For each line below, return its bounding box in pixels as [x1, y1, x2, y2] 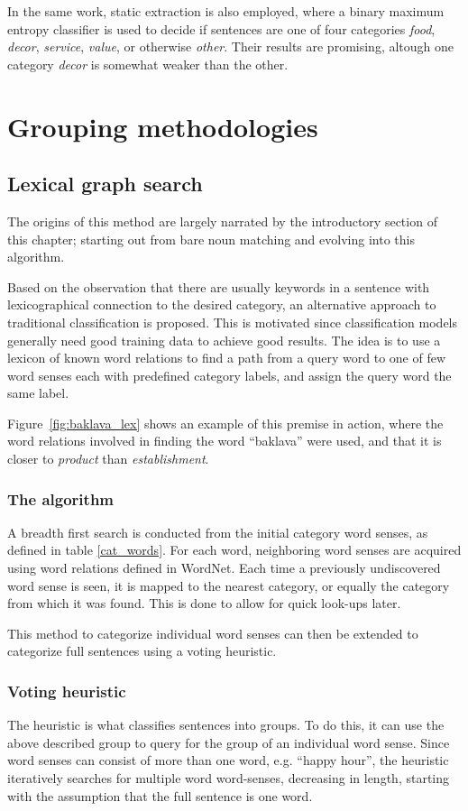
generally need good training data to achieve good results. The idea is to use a [7, 330, 441, 349]
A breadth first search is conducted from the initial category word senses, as [7, 522, 428, 541]
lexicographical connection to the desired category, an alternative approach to [7, 295, 436, 314]
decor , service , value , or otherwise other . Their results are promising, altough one [7, 37, 454, 56]
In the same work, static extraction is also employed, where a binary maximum [7, 2, 445, 20]
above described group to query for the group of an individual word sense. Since [7, 733, 450, 751]
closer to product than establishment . [7, 449, 209, 468]
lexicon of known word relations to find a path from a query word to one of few [7, 348, 446, 367]
